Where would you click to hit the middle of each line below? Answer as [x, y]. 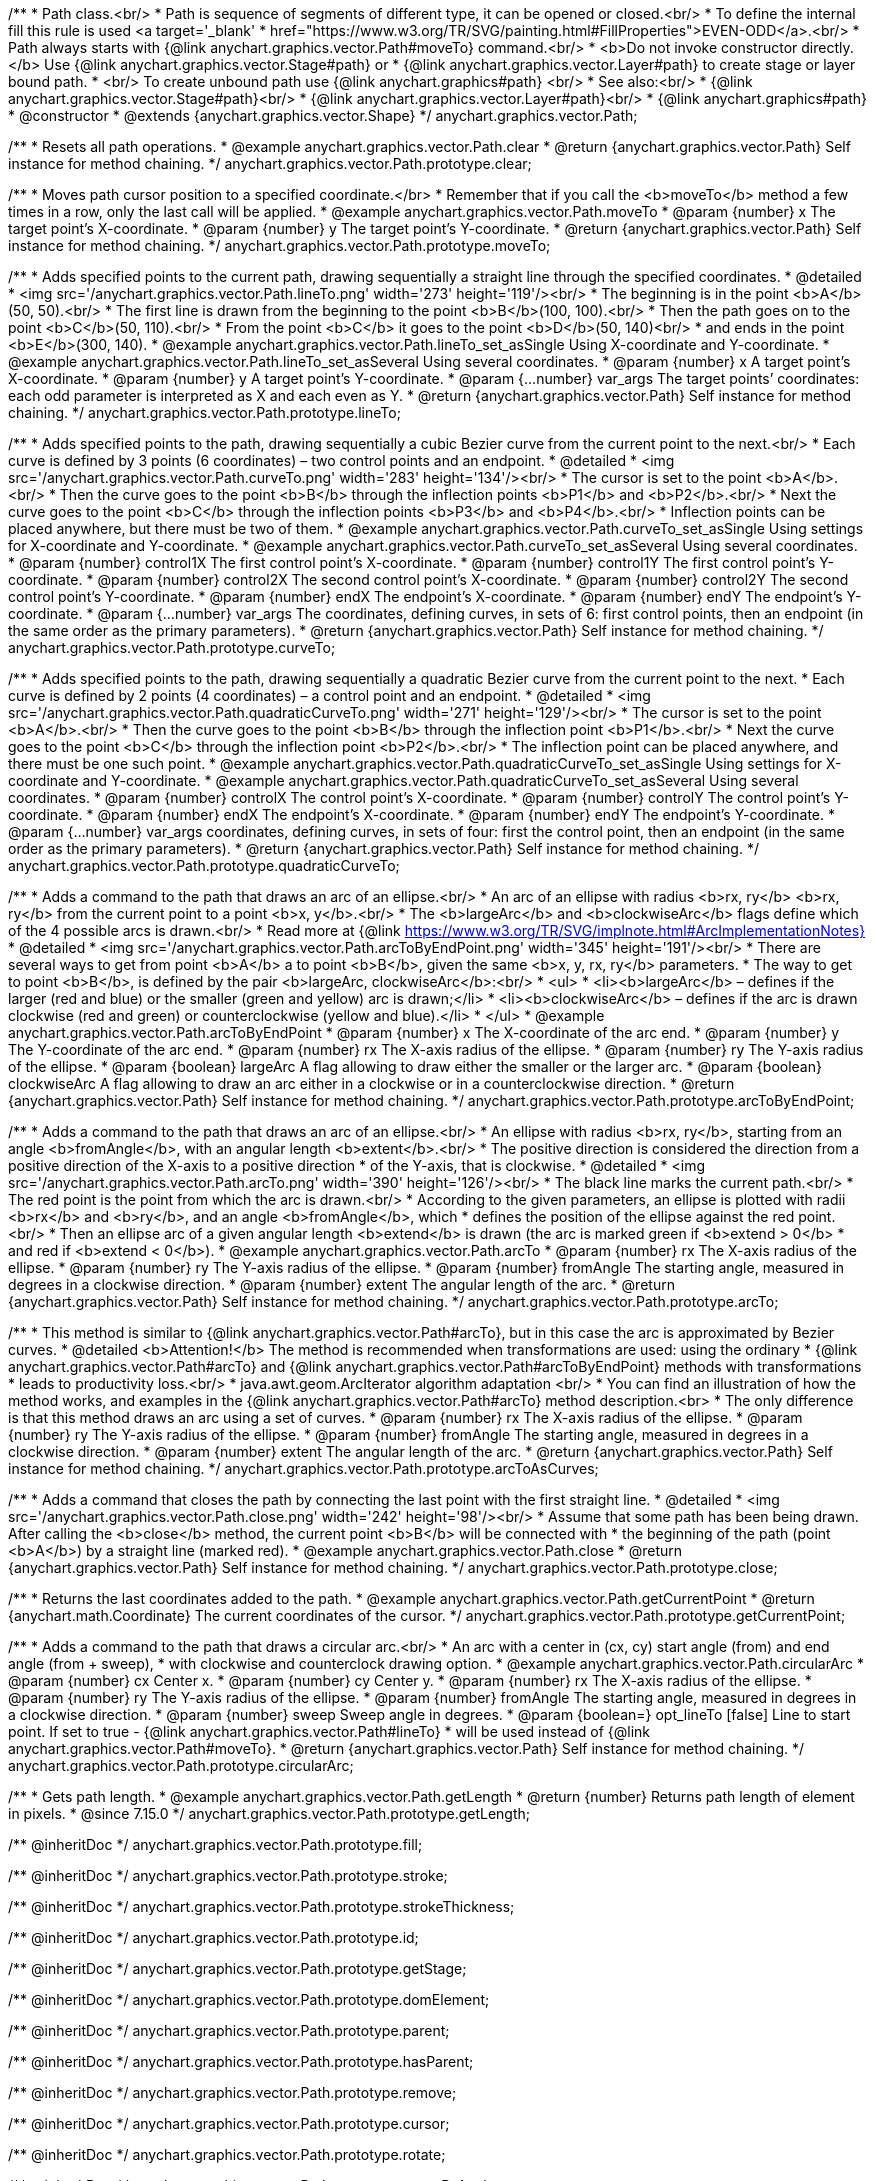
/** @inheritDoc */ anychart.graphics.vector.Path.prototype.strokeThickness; [261, 1906]
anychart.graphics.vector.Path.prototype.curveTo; [172, 647]
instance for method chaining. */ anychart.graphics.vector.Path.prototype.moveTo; [279, 245]
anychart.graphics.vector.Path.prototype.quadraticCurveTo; [204, 865]
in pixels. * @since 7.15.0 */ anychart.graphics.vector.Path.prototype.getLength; [269, 1813]
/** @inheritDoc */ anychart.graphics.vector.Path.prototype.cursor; [229, 2123]
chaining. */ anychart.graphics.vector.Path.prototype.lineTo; [204, 412]
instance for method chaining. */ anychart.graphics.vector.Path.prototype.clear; [270, 163]
